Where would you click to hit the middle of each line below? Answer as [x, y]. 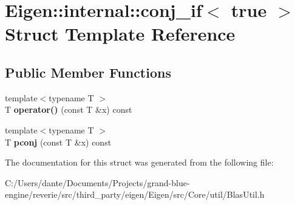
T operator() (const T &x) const [69, 109]
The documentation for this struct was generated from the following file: [139, 162]
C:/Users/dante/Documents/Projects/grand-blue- [97, 182]
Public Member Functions [88, 72]
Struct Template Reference [120, 34]
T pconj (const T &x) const [58, 142]
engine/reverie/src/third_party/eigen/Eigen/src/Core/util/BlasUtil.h [135, 194]
